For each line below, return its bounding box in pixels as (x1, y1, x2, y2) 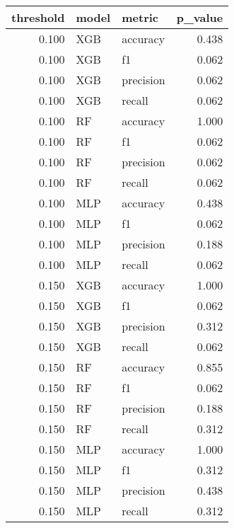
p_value (176, 9, 223, 25)
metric (122, 9, 159, 25)
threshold (11, 9, 65, 25)
